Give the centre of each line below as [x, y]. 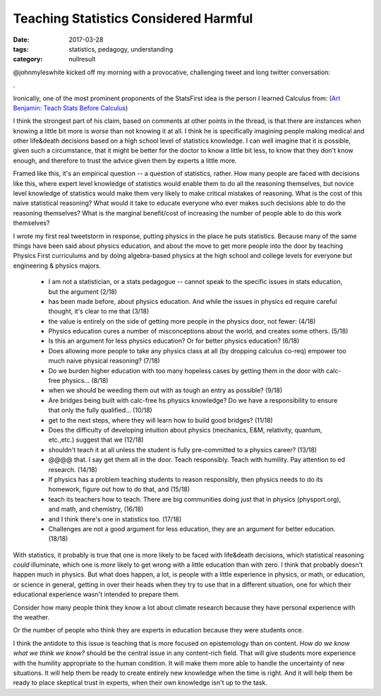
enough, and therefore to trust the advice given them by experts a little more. [125, 160]
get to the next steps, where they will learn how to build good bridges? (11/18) [161, 420]
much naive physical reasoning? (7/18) [104, 361]
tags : [21, 49]
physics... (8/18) [85, 381]
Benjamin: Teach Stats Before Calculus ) [71, 108]
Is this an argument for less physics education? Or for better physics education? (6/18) [174, 341]
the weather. [31, 618]
